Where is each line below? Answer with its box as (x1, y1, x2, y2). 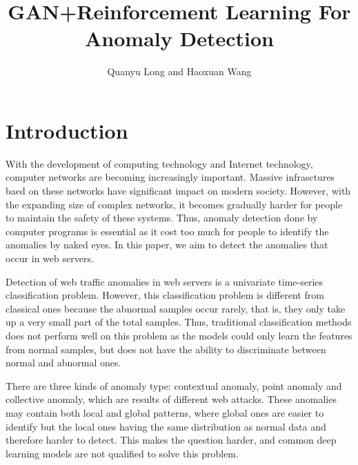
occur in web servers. (6, 251, 94, 265)
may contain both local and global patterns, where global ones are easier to (6, 405, 324, 419)
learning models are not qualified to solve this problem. (6, 446, 239, 460)
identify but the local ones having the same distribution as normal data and (6, 419, 326, 433)
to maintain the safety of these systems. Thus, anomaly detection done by (6, 210, 318, 225)
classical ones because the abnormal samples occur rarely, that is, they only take (6, 301, 346, 315)
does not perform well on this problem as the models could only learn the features (6, 328, 352, 342)
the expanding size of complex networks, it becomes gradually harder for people (6, 197, 343, 211)
